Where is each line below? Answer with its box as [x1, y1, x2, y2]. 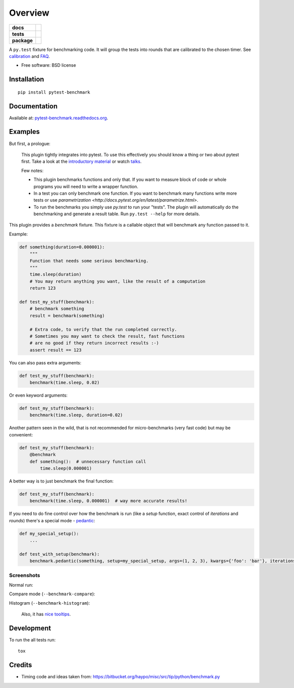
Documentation [9, 102, 58, 110]
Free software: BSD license [21, 62, 76, 68]
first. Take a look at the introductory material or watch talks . [21, 158, 142, 164]
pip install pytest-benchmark [18, 89, 91, 95]
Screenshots [9, 572, 40, 579]
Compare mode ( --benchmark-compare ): [9, 591, 96, 597]
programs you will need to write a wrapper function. [33, 183, 139, 189]
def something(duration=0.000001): [19, 244, 105, 250]
